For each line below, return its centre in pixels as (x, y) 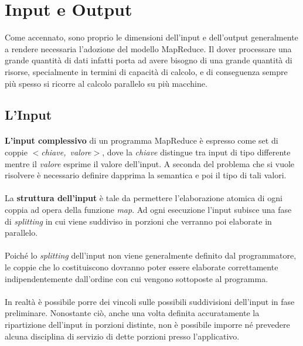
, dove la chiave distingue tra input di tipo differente (196, 152)
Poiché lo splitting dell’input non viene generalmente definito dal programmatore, (151, 255)
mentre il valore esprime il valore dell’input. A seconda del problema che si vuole (150, 163)
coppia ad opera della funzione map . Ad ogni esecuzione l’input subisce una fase (148, 210)
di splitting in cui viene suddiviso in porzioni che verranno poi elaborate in (138, 221)
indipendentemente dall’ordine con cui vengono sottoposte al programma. (137, 278)
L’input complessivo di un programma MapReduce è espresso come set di (142, 140)
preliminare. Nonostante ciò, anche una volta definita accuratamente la (132, 313)
